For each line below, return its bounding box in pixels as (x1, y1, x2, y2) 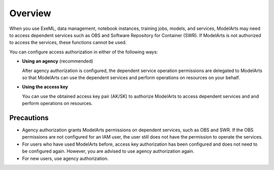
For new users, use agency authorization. (22, 155, 109, 161)
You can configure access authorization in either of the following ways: (9, 49, 158, 55)
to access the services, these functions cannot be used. (9, 40, 127, 46)
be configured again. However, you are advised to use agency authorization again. (22, 148, 195, 154)
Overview (9, 8, 51, 19)
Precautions (9, 113, 49, 122)
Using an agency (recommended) (22, 58, 93, 64)
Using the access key (22, 84, 68, 90)
